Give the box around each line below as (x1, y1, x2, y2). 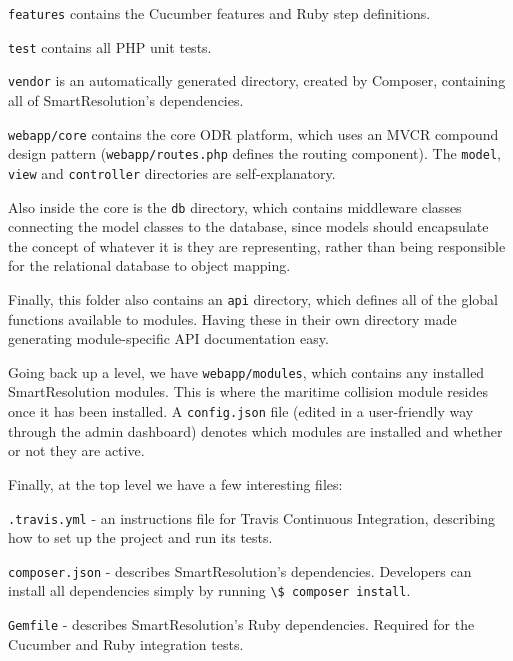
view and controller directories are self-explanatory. (8, 162, 336, 183)
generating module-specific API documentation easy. (8, 328, 329, 349)
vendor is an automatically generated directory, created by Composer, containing (8, 70, 506, 91)
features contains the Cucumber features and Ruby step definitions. (8, 3, 431, 23)
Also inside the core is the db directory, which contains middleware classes (8, 196, 462, 217)
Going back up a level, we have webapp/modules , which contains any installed (8, 361, 485, 382)
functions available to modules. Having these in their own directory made (8, 308, 457, 329)
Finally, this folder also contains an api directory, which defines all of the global (8, 288, 498, 309)
